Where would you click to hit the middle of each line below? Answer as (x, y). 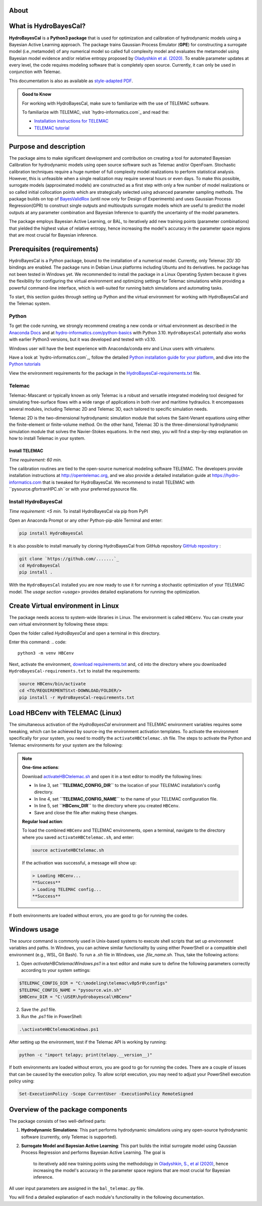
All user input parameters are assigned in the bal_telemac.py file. (77, 1188)
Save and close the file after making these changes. (86, 812)
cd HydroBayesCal (40, 566)
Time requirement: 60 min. (35, 459)
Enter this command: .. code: (38, 642)
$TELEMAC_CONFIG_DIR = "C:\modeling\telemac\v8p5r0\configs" (93, 983)
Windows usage (34, 929)
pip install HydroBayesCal (51, 533)
